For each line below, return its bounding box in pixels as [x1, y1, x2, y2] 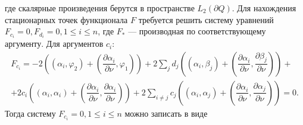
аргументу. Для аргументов [5, 37, 104, 50]
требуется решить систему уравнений [138, 13, 274, 25]
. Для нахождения [232, 2, 296, 14]
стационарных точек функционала [5, 13, 128, 25]
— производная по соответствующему [128, 25, 266, 37]
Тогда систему [5, 107, 56, 119]
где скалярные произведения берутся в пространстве [5, 2, 195, 14]
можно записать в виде [124, 107, 208, 119]
